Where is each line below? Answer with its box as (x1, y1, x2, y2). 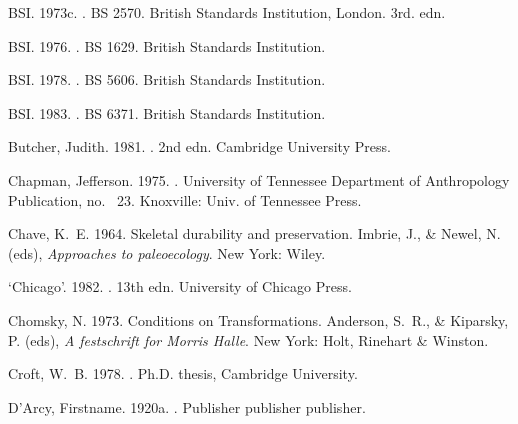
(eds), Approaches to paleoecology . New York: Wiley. (8, 242, 326, 263)
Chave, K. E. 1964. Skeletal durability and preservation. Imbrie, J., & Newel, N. (8, 223, 501, 244)
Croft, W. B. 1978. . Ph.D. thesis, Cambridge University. (8, 363, 358, 384)
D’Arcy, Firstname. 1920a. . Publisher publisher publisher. (8, 396, 366, 417)
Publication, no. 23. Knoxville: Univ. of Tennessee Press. (8, 189, 362, 210)
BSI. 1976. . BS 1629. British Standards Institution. (8, 35, 326, 56)
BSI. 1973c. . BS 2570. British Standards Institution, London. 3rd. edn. (8, 2, 446, 22)
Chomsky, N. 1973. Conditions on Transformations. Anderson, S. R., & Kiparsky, (8, 309, 509, 330)
